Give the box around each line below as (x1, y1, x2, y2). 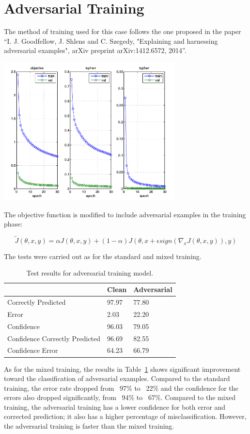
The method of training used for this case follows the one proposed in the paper (4, 26, 241, 36)
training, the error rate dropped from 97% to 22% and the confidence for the (4, 382, 238, 393)
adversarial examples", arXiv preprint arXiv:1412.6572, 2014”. (4, 45, 187, 55)
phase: (4, 219, 23, 229)
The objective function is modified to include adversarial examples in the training (4, 209, 246, 219)
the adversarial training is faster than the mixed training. (4, 421, 174, 431)
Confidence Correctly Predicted (7, 333, 101, 343)
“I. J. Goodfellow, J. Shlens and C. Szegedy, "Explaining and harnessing (4, 35, 218, 46)
